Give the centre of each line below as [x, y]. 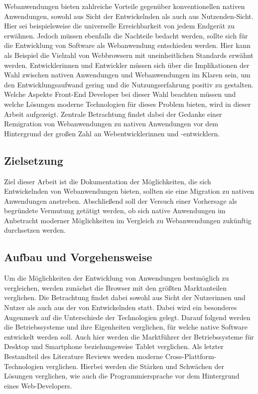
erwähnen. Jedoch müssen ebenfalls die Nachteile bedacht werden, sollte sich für [126, 35]
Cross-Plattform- [191, 356]
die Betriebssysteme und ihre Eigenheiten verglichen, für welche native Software [126, 327]
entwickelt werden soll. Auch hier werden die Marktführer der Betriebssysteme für [129, 336]
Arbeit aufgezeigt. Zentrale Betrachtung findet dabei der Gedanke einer [113, 114]
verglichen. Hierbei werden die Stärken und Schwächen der [135, 366]
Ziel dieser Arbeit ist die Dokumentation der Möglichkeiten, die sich [108, 181]
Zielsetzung [34, 160]
